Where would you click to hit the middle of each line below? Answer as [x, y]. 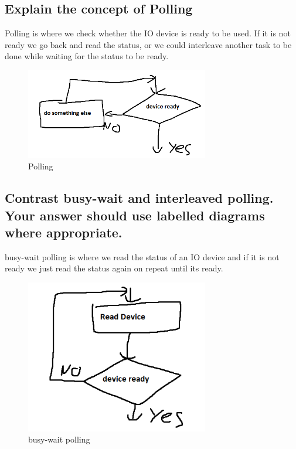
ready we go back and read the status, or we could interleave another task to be [148, 44]
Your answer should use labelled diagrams [135, 215]
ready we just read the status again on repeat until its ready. [114, 268]
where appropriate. [64, 232]
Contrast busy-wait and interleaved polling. [139, 198]
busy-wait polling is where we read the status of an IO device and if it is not [142, 256]
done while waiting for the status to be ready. [87, 56]
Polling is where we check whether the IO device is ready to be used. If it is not [148, 33]
